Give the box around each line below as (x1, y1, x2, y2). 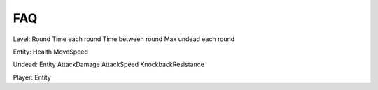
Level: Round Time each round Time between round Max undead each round (13, 35, 235, 43)
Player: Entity (13, 73, 52, 82)
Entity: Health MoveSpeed (13, 47, 89, 56)
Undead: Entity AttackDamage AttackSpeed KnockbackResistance (13, 60, 204, 69)
